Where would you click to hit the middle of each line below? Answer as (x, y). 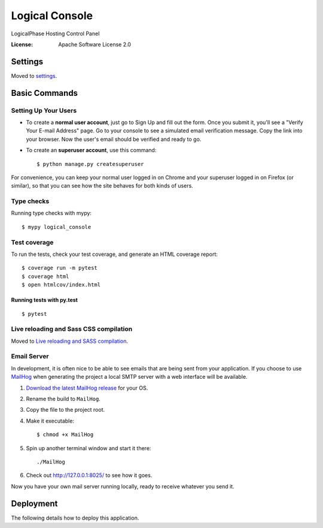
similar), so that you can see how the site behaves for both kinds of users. (102, 186)
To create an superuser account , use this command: (91, 150)
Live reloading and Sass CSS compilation (72, 329)
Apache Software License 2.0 (95, 44)
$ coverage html (45, 276)
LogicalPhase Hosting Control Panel (55, 34)
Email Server (30, 357)
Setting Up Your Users (44, 110)
